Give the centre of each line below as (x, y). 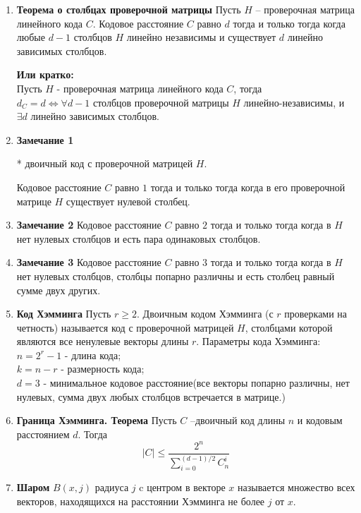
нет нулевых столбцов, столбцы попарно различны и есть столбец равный (176, 276)
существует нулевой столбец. (128, 201)
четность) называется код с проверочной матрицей (125, 327)
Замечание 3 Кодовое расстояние (89, 262)
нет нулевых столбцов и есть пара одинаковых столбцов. (139, 238)
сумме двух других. (59, 290)
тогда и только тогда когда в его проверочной (248, 187)
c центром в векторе (182, 487)
